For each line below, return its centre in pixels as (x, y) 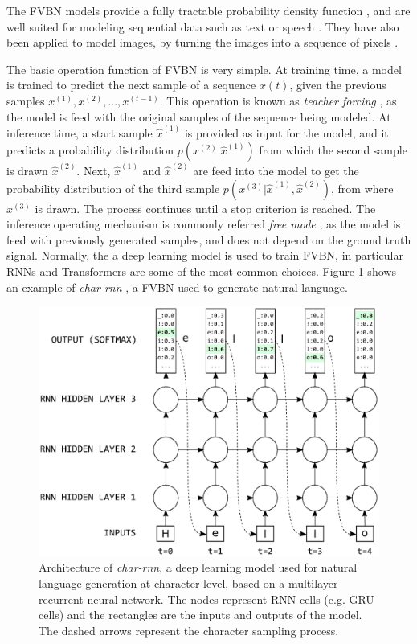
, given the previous (338, 85)
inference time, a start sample (80, 132)
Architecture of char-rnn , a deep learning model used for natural (198, 567)
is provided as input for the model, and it (286, 132)
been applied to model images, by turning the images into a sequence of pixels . (202, 42)
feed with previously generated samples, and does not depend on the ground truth (209, 239)
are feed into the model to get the (276, 171)
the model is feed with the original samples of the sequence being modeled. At (199, 116)
